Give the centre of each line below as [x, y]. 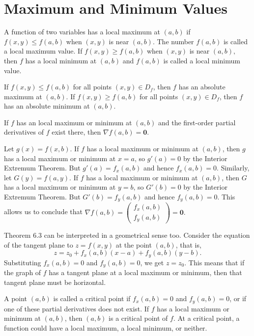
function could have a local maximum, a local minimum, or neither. [106, 328]
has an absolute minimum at [47, 106]
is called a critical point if [92, 298]
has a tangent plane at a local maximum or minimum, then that [145, 272]
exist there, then [76, 132]
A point [16, 298]
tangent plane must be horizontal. [55, 282]
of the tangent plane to [39, 244]
